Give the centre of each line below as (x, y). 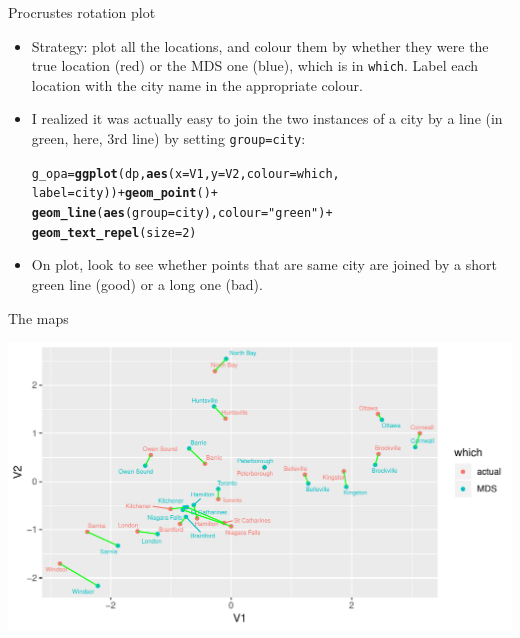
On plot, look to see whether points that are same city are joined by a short (264, 264)
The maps (38, 317)
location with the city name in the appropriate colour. (197, 84)
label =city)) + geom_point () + (124, 193)
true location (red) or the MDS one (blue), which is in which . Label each (255, 65)
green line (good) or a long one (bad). (147, 283)
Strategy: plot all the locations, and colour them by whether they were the (260, 45)
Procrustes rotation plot (82, 12)
